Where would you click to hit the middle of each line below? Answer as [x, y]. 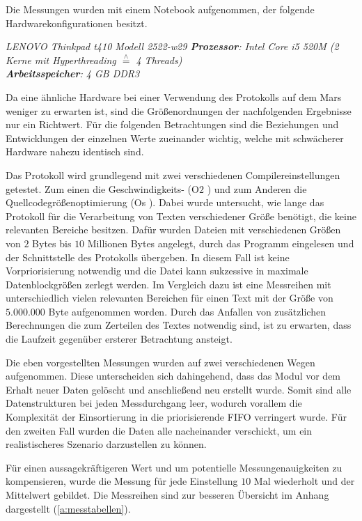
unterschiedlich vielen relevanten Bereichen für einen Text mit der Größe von [170, 298]
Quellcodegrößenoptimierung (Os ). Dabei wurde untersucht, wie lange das [165, 202]
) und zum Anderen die [257, 188]
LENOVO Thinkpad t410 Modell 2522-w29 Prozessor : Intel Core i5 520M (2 [172, 46]
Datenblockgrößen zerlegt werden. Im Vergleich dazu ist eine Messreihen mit [168, 284]
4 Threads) [159, 60]
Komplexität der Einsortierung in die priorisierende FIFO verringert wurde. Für [176, 417]
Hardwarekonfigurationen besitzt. [77, 23]
